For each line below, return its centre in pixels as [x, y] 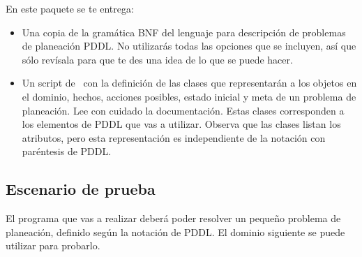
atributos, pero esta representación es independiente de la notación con [174, 137]
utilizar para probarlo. [53, 245]
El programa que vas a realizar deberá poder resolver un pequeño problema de [173, 218]
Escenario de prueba [81, 189]
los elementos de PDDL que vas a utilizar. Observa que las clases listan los [181, 124]
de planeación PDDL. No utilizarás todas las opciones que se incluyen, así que [189, 46]
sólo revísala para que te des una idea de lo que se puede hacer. [157, 59]
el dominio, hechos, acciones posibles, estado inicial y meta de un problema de [189, 96]
